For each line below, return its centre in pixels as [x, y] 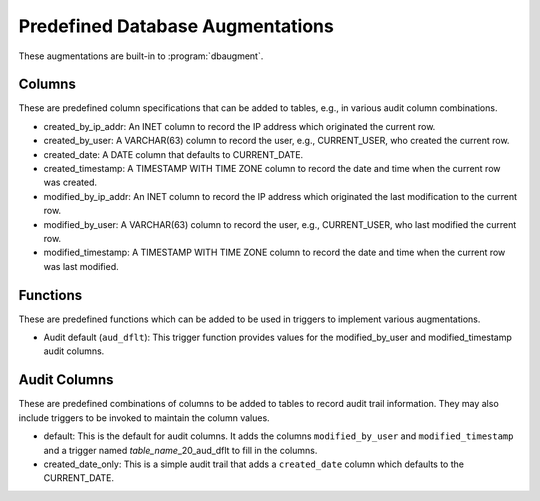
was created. [70, 182]
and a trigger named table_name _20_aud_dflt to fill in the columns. [180, 450]
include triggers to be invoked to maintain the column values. [144, 417]
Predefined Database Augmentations [176, 26]
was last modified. [81, 266]
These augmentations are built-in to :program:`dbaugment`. [141, 56]
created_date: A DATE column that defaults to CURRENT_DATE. [173, 154]
